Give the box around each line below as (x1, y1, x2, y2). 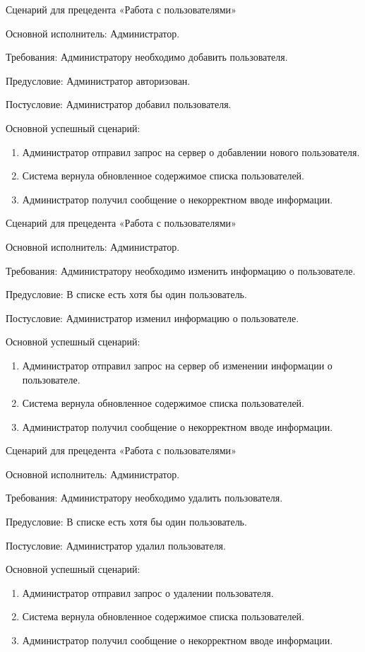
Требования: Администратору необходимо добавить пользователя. (6, 49, 288, 64)
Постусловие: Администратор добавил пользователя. (6, 97, 232, 112)
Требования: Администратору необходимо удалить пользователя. (6, 490, 283, 505)
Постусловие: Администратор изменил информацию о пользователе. (6, 310, 299, 325)
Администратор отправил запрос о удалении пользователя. (22, 585, 274, 600)
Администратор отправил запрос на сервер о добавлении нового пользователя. (22, 144, 360, 159)
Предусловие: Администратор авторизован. (6, 73, 191, 88)
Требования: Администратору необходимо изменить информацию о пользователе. (6, 263, 356, 278)
